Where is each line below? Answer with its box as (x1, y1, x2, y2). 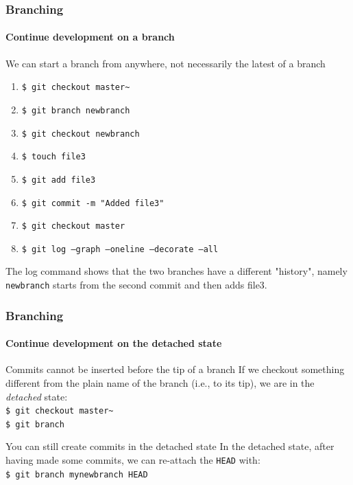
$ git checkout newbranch (21, 128, 140, 139)
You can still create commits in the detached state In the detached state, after (5, 439, 334, 453)
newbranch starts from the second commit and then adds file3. (5, 278, 267, 292)
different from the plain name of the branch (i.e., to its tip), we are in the (5, 375, 315, 390)
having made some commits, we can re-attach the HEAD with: (5, 453, 260, 467)
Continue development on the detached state (5, 336, 222, 350)
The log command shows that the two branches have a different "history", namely (5, 264, 348, 278)
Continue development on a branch (5, 30, 175, 44)
